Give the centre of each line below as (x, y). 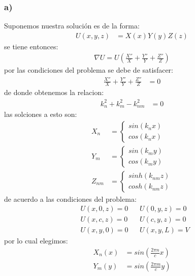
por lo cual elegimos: (36, 241)
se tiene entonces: (31, 46)
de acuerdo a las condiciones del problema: (70, 198)
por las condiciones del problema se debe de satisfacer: (89, 70)
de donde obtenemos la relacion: (54, 92)
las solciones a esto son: (41, 114)
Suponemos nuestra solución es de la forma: (72, 26)
